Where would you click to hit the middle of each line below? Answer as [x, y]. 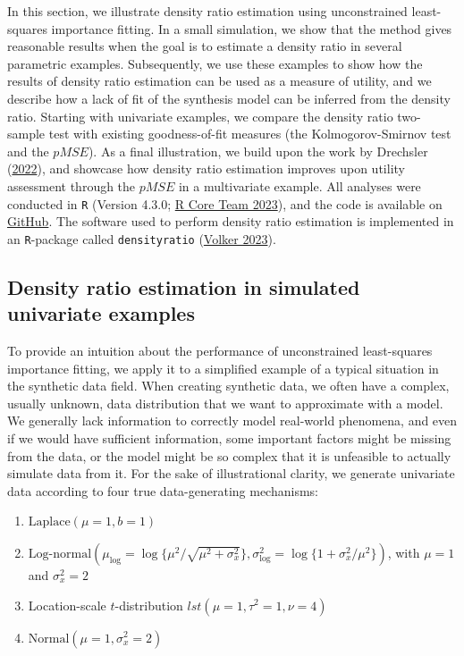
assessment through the [72, 185]
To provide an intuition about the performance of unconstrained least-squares [220, 351]
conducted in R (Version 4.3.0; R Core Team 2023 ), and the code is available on [225, 203]
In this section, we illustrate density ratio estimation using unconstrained [207, 11]
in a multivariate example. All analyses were [299, 185]
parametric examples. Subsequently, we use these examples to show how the [215, 63]
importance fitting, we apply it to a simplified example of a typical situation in [223, 368]
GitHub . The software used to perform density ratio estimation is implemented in [231, 221]
